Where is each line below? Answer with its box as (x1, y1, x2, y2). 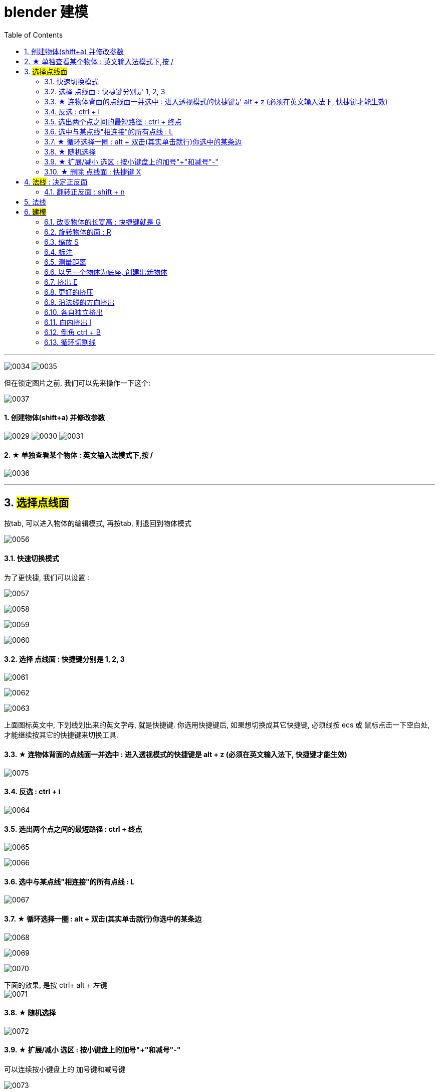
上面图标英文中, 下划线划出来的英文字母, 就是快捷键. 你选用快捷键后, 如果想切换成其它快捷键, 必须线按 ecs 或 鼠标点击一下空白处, (4, 720, 430, 730)
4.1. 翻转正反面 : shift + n (44, 187, 125, 196)
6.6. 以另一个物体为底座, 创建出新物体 (44, 267, 168, 276)
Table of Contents (4, 30, 63, 39)
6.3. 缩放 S (44, 237, 79, 246)
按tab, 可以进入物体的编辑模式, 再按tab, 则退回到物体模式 (4, 519, 192, 528)
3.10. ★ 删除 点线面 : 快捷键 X (44, 167, 141, 176)
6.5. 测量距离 (44, 257, 86, 266)
